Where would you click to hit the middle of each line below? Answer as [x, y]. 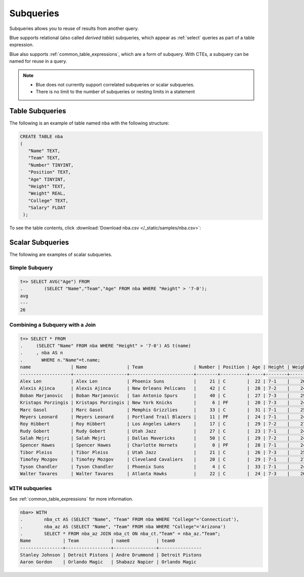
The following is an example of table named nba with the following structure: [89, 123]
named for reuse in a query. [38, 61]
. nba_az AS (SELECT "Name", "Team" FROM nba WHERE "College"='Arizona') [123, 526]
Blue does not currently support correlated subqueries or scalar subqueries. [115, 84]
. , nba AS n [42, 353]
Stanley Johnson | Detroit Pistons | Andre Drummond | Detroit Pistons [111, 555]
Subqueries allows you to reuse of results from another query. [74, 28]
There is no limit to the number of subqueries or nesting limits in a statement [115, 92]
